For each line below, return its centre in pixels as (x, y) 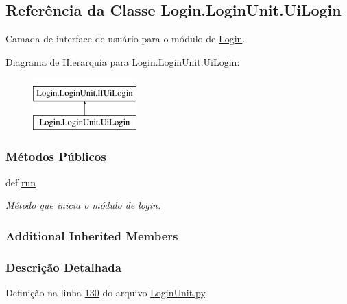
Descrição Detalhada (63, 267)
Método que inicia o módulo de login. (83, 205)
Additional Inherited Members (92, 235)
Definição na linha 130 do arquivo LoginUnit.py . (107, 293)
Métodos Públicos (56, 156)
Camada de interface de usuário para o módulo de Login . (125, 39)
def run (21, 182)
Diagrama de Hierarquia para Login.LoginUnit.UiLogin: (123, 61)
